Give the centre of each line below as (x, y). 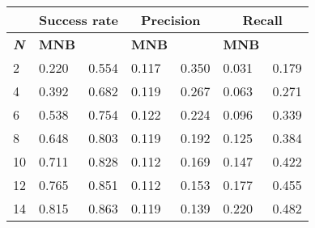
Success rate (79, 20)
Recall (262, 20)
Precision (170, 20)
